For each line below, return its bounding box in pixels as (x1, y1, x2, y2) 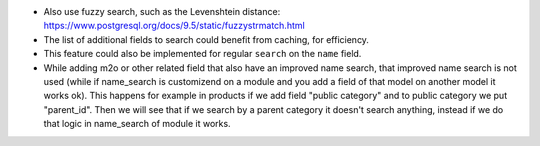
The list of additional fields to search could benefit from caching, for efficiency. (43, 33, 370, 45)
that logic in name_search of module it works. (43, 118, 231, 130)
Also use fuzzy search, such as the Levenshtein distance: (43, 6, 281, 17)
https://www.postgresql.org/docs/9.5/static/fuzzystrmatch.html (43, 20, 305, 32)
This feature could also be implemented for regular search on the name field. (43, 48, 362, 60)
